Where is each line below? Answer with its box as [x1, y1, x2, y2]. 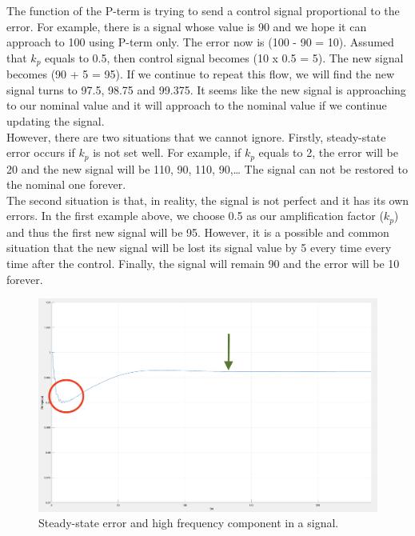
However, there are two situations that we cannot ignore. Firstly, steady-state [6, 128, 386, 145]
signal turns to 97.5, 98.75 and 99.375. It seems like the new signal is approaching [6, 81, 406, 98]
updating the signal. [6, 113, 105, 130]
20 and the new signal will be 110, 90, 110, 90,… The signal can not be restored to [6, 160, 408, 177]
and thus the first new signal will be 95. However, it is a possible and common [6, 223, 389, 240]
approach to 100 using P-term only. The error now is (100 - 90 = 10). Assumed [6, 34, 394, 50]
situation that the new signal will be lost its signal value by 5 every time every [6, 239, 392, 256]
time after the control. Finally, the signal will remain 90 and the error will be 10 [6, 255, 400, 272]
